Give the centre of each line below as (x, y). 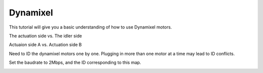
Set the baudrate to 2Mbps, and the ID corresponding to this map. (75, 62)
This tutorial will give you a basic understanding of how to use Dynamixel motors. (91, 27)
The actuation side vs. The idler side (46, 36)
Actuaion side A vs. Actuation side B (46, 45)
